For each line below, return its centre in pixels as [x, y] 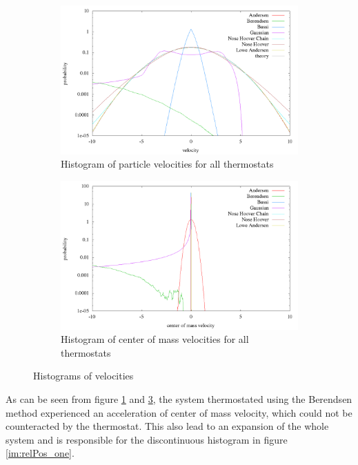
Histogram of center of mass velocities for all [155, 339]
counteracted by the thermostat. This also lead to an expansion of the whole [167, 426]
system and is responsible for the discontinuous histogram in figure [147, 439]
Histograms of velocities [83, 376]
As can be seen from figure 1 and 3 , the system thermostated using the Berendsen [179, 398]
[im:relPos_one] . [40, 453]
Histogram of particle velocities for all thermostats [167, 164]
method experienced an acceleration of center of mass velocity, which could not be [179, 412]
